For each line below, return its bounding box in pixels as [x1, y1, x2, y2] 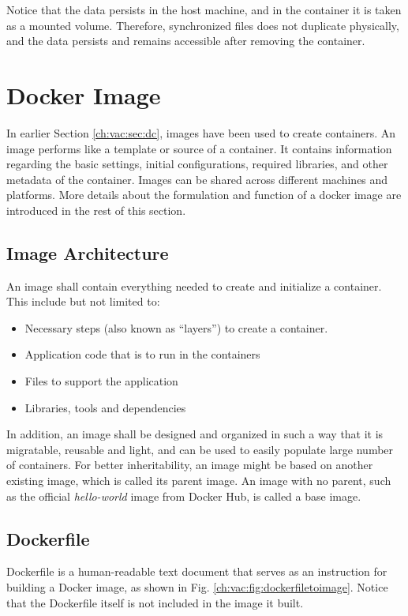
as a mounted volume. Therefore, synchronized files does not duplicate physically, [6, 17, 399, 33]
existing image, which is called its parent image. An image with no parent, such [6, 472, 391, 489]
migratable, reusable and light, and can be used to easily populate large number [6, 441, 394, 457]
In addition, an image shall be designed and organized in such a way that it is [6, 426, 384, 442]
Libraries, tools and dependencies [24, 399, 186, 415]
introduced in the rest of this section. [6, 201, 186, 218]
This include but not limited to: [6, 293, 160, 310]
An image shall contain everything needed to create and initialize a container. [6, 277, 382, 294]
